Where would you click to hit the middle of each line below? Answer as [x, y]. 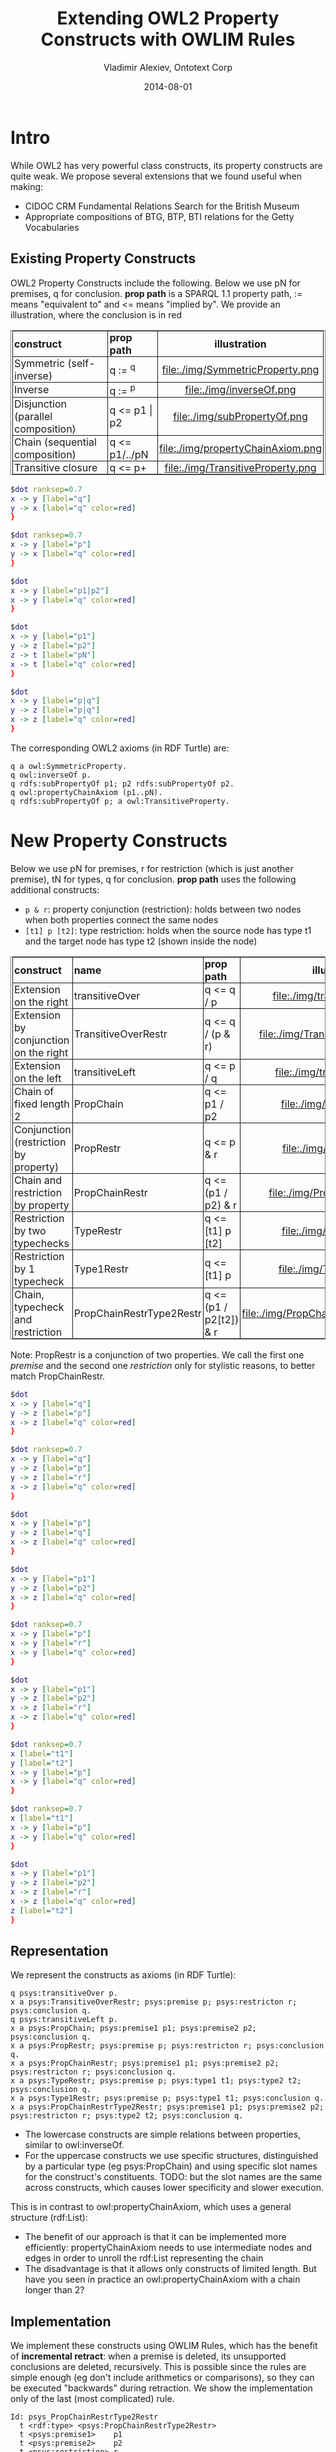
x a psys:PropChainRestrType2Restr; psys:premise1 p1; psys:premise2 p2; [167, 2107]
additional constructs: [55, 889]
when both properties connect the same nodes [121, 919]
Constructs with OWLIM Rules [168, 39]
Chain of [34, 1091]
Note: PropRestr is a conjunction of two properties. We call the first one [157, 1354]
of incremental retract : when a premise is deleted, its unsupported [148, 2356]
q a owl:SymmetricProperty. [69, 766]
